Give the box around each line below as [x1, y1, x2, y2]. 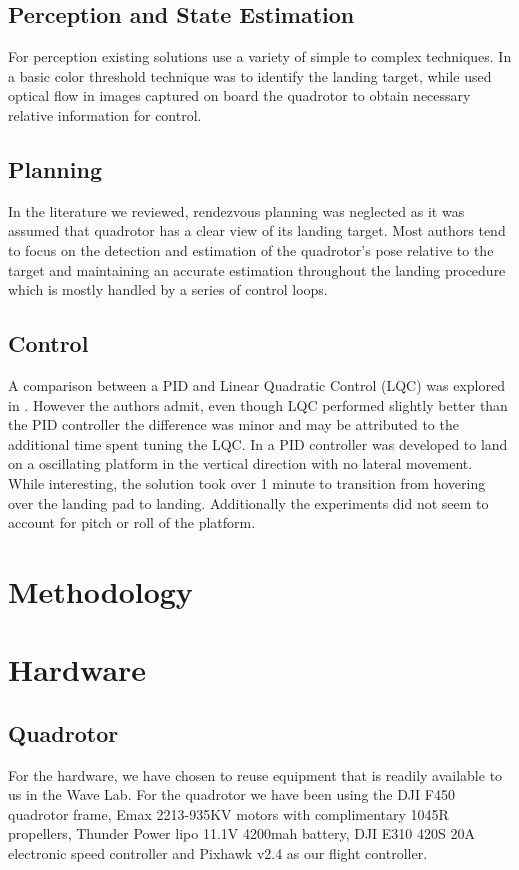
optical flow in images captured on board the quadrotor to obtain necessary [8, 85, 471, 106]
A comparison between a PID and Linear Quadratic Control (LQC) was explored [8, 374, 505, 395]
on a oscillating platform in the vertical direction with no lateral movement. [8, 453, 473, 474]
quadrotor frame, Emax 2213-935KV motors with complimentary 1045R [8, 803, 449, 824]
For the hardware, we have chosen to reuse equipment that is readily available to [8, 764, 503, 785]
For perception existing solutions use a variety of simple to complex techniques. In [8, 46, 512, 67]
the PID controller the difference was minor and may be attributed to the [8, 414, 459, 435]
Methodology [8, 570, 193, 611]
